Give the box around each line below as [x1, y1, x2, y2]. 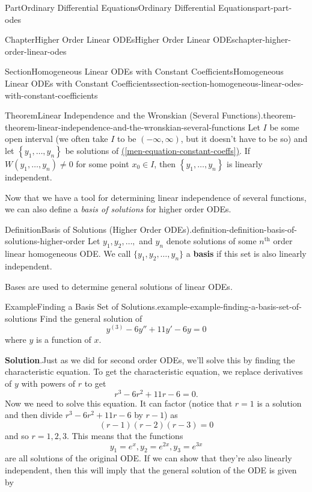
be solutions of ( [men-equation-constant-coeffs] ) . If [65, 144, 250, 156]
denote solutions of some [166, 235, 257, 247]
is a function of [36, 333, 91, 346]
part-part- [255, 1, 292, 13]
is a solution [257, 396, 302, 409]
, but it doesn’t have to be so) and [180, 132, 308, 145]
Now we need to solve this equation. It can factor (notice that [5, 396, 233, 409]
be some [269, 120, 299, 133]
